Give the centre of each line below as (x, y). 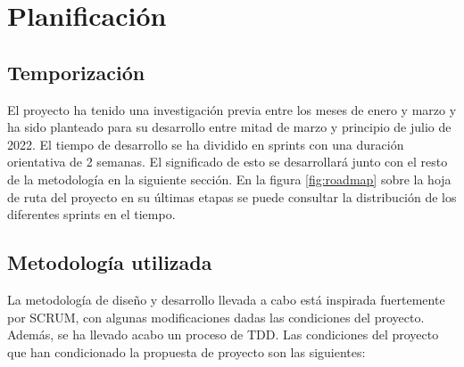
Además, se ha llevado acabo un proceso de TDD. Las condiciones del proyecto (223, 334)
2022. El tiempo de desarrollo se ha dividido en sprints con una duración (206, 144)
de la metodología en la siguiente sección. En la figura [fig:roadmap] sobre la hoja (229, 179)
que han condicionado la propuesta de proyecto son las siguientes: (186, 351)
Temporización (76, 72)
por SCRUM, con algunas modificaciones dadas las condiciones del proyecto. (216, 317)
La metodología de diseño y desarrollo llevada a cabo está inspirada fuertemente (226, 299)
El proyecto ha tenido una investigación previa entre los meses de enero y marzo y (232, 109)
